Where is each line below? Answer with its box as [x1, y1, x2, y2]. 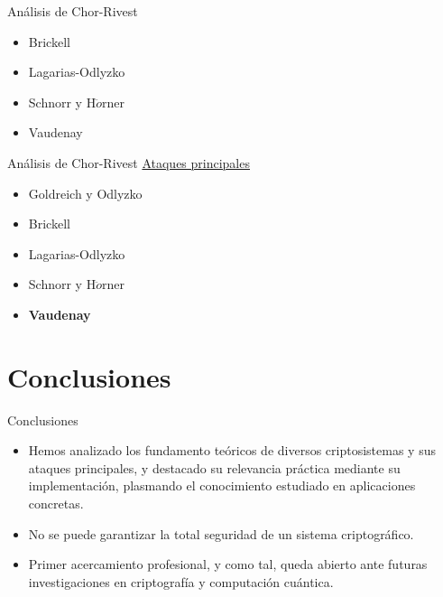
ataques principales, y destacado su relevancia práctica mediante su [28, 458, 401, 477]
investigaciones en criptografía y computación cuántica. [28, 572, 334, 591]
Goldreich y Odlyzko [28, 183, 143, 202]
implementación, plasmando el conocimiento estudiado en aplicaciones [28, 476, 416, 495]
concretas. [28, 494, 84, 513]
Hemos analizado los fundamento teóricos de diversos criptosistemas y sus [28, 441, 436, 460]
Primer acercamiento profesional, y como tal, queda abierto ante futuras [28, 555, 428, 574]
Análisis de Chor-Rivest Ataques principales [7, 153, 250, 172]
